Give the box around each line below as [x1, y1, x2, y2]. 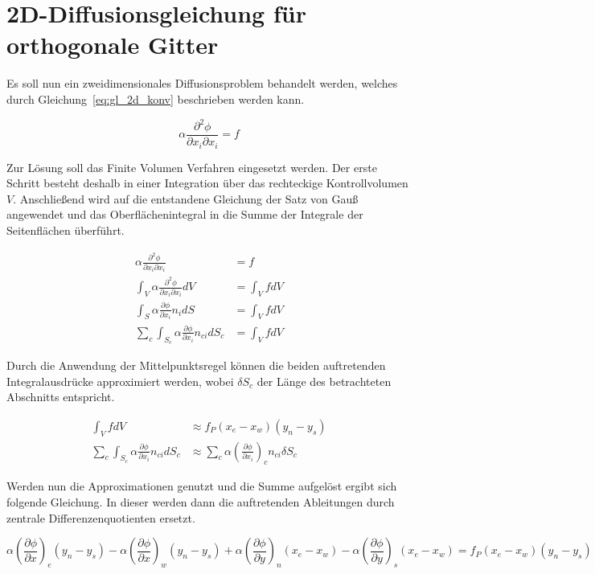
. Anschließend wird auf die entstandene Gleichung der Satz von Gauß [13, 190, 359, 207]
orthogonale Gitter [6, 28, 219, 61]
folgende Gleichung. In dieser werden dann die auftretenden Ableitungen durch [6, 494, 395, 510]
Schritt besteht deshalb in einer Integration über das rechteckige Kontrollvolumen [6, 174, 408, 191]
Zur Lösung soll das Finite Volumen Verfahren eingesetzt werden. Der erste [6, 158, 377, 175]
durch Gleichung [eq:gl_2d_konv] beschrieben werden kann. [6, 90, 305, 107]
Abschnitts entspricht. [6, 388, 115, 405]
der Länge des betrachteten [256, 372, 392, 389]
